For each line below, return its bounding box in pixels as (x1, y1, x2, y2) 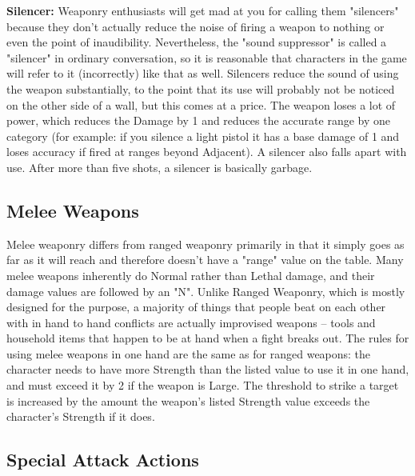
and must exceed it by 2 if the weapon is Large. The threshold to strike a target (6, 377, 399, 394)
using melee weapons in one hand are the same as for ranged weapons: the (6, 345, 371, 362)
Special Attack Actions (6, 447, 199, 472)
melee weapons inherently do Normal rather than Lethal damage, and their (6, 266, 375, 283)
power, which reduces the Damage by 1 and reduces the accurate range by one (6, 112, 390, 129)
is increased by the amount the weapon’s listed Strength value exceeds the (6, 392, 370, 409)
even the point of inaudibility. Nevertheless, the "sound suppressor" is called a (6, 34, 387, 50)
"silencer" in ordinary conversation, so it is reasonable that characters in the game (6, 49, 407, 66)
